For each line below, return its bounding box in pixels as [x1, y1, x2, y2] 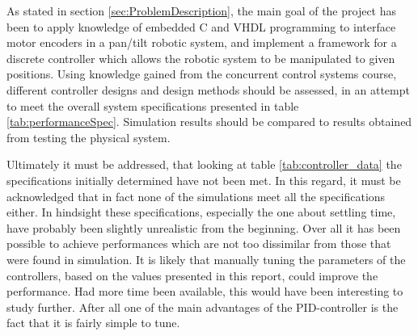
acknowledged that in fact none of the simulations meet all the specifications [6, 187, 386, 204]
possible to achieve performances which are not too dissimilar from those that [6, 235, 391, 252]
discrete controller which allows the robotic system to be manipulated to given [6, 49, 395, 66]
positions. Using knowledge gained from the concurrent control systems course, [6, 65, 397, 82]
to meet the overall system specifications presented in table [6, 97, 299, 114]
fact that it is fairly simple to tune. [6, 314, 180, 331]
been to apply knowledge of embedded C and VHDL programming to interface [6, 18, 396, 35]
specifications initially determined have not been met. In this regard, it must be [6, 171, 401, 188]
